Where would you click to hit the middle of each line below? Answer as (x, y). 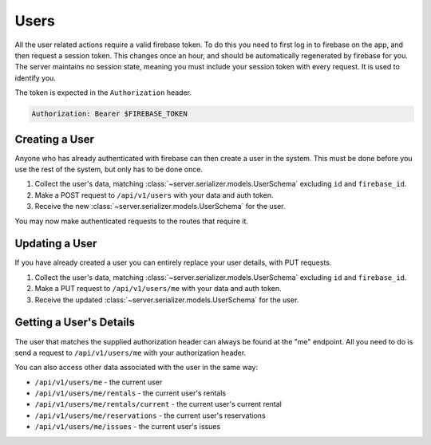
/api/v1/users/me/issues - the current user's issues (128, 427)
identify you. (35, 78)
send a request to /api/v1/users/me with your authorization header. (130, 352)
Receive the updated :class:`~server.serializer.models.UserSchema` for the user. (167, 300)
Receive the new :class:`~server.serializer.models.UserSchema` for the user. (160, 207)
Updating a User (56, 244)
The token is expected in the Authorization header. (103, 93)
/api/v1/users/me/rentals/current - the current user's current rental (158, 404)
